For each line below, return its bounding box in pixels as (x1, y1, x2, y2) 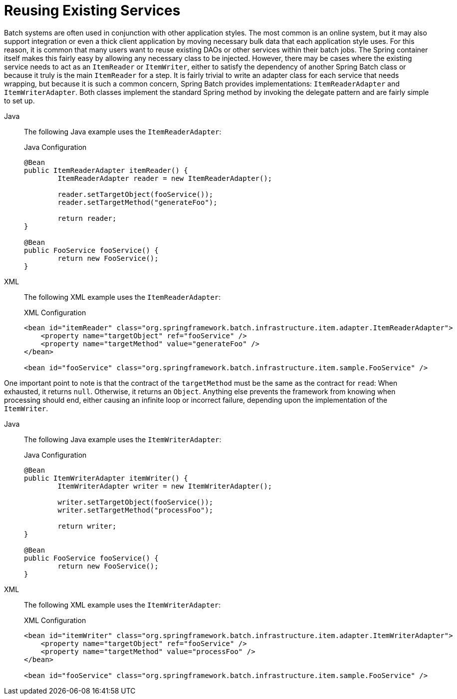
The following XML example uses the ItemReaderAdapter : (24, 292, 221, 301)
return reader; (57, 214, 117, 222)
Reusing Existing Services (4, 2, 181, 19)
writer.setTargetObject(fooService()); (57, 498, 214, 506)
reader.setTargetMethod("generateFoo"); (57, 198, 218, 206)
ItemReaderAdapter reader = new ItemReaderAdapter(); (57, 174, 272, 182)
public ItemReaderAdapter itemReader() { (24, 166, 188, 174)
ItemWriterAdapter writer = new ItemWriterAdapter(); (57, 482, 272, 490)
